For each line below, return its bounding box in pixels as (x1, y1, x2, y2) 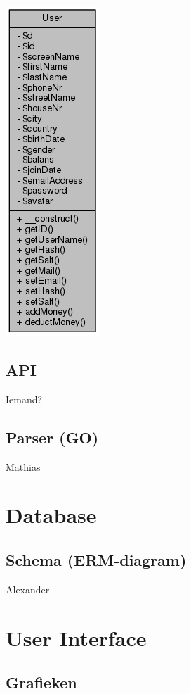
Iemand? (6, 391, 43, 406)
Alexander (6, 581, 50, 596)
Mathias (6, 459, 41, 474)
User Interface (6, 623, 147, 652)
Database (6, 500, 97, 529)
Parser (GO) (6, 426, 99, 448)
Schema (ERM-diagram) (6, 548, 187, 570)
